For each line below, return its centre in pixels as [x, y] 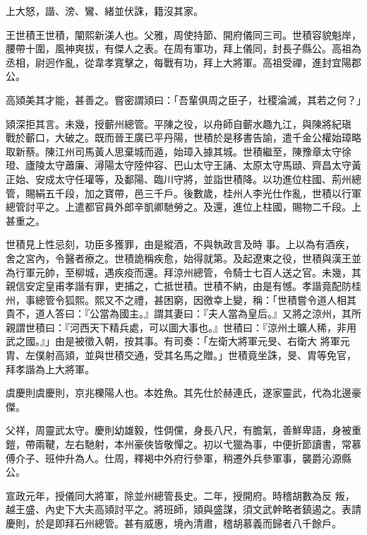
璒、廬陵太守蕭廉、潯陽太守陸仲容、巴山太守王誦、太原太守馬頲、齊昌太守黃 [183, 165]
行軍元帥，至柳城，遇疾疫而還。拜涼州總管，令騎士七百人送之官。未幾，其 [188, 272]
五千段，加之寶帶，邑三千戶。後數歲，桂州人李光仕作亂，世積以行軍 [203, 193]
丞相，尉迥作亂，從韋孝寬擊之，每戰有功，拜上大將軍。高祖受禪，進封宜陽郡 [183, 62]
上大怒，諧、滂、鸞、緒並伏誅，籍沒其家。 [104, 11]
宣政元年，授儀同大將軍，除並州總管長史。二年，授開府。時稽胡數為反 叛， [180, 495]
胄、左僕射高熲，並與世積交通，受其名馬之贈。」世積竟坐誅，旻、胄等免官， [181, 355]
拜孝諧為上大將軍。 [50, 369]
